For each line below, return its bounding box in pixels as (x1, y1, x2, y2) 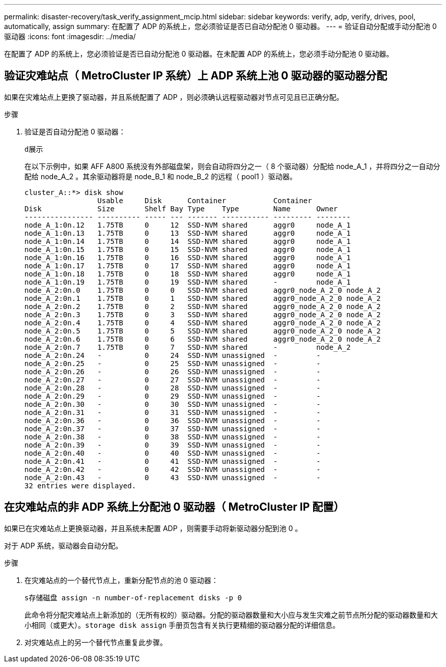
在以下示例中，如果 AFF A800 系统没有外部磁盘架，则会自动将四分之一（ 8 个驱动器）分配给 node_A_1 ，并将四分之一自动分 (24, 161, 440, 171)
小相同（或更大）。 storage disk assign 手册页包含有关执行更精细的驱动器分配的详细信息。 (24, 620, 340, 629)
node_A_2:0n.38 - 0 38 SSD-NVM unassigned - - (24, 432, 321, 441)
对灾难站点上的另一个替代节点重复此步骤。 (24, 637, 167, 647)
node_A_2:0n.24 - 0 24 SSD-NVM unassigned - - (24, 351, 321, 359)
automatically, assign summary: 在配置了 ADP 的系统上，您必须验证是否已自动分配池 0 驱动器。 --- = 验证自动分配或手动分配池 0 (4, 22, 437, 31)
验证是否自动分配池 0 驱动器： (24, 127, 126, 136)
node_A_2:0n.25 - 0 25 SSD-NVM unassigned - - (24, 359, 321, 368)
